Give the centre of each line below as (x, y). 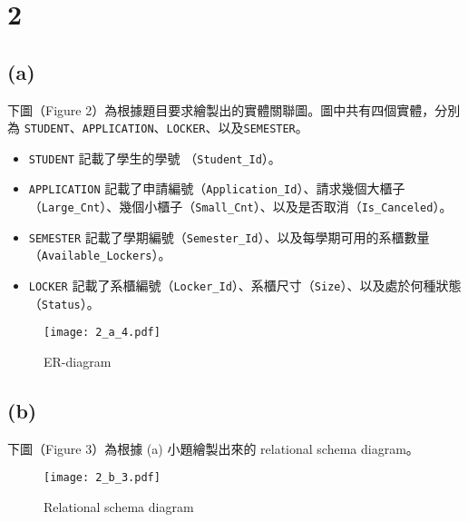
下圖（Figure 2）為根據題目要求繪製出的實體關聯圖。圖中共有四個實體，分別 (234, 109)
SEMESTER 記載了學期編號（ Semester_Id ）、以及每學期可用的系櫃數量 (229, 236)
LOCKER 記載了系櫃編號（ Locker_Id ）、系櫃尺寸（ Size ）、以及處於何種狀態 (245, 286)
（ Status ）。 (64, 303)
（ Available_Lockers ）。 (100, 255)
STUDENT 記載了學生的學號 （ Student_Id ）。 (155, 158)
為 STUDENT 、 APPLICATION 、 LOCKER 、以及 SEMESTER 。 (158, 128)
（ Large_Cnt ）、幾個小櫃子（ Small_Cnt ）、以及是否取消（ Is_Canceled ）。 (240, 207)
